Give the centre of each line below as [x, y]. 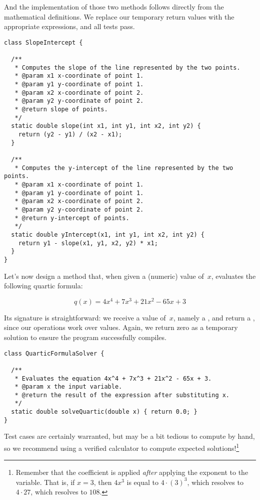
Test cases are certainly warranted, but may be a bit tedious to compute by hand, [129, 436]
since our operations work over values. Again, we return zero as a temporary [121, 327]
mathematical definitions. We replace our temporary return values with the [119, 16]
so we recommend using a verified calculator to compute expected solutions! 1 [122, 447]
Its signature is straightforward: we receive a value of [85, 317]
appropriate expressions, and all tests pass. [69, 26]
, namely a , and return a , [214, 317]
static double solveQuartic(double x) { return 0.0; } [104, 412]
